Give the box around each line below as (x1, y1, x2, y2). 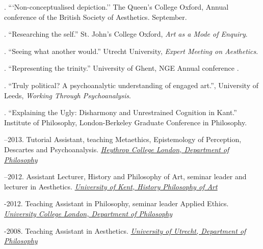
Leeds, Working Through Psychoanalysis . (4, 90, 131, 100)
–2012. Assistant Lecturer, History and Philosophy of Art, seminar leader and (4, 171, 247, 182)
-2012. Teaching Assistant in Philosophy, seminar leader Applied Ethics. (4, 198, 229, 209)
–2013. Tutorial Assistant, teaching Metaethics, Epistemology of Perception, (4, 134, 242, 145)
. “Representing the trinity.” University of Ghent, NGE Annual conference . (4, 63, 239, 73)
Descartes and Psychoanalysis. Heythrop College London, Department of (4, 144, 229, 154)
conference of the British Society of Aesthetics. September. (4, 11, 187, 22)
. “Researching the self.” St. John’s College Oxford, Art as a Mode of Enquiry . (4, 29, 248, 39)
